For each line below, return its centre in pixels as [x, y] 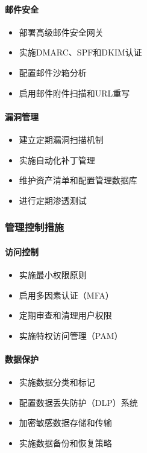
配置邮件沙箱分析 [53, 72]
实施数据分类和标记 [57, 382]
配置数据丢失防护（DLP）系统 [78, 402]
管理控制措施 [35, 227]
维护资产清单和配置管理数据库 [78, 180]
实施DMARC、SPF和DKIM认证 [80, 52]
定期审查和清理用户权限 [65, 315]
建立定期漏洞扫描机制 [61, 139]
